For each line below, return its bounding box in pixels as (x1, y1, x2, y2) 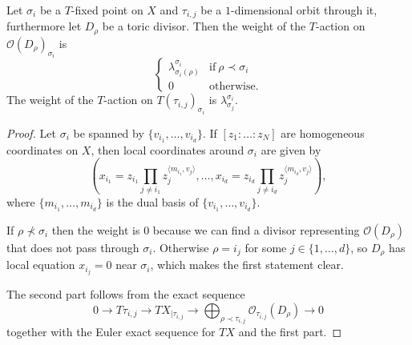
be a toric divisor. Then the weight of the (102, 18, 306, 34)
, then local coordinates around (91, 141, 244, 158)
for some (244, 239, 287, 255)
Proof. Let (6, 124, 56, 141)
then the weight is (51, 221, 140, 238)
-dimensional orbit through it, (230, 2, 378, 18)
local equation (6, 256, 75, 273)
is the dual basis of (106, 193, 199, 210)
